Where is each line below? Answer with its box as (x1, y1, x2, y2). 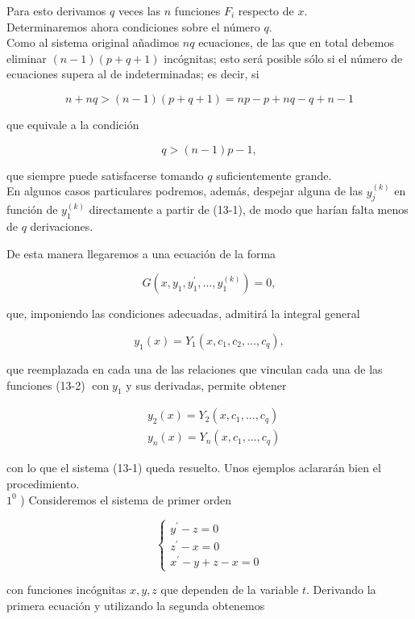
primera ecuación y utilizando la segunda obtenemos (6, 596, 265, 613)
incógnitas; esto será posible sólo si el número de (164, 49, 403, 66)
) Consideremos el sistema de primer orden (20, 491, 232, 508)
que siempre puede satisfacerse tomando (6, 166, 204, 183)
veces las (118, 2, 161, 19)
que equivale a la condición (6, 115, 139, 132)
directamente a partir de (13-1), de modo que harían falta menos (89, 201, 409, 218)
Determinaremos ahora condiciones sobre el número (6, 18, 260, 35)
